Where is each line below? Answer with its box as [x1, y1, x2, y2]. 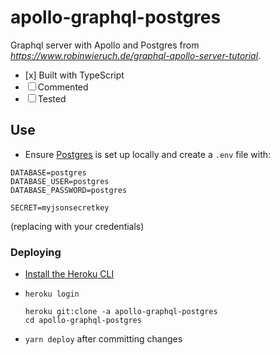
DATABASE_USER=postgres [10, 176, 110, 186]
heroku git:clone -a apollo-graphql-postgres [24, 307, 218, 317]
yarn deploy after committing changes [24, 333, 183, 345]
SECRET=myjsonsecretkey [10, 202, 110, 213]
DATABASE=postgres [10, 167, 87, 178]
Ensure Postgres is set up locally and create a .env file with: [24, 148, 272, 160]
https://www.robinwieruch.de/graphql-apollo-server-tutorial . [10, 49, 262, 61]
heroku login [24, 289, 80, 300]
